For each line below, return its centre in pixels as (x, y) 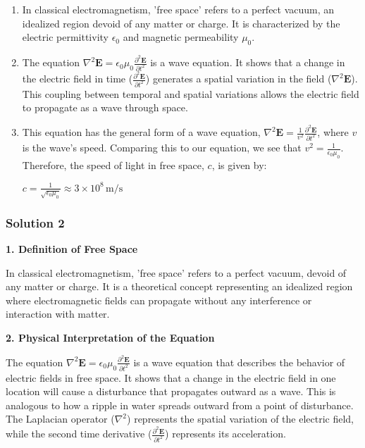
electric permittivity (65, 37)
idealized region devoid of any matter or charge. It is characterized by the (181, 23)
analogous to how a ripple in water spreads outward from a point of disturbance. (180, 405)
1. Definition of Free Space (72, 249)
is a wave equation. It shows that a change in (248, 62)
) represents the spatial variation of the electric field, (241, 419)
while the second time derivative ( (79, 434)
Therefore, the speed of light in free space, (113, 164)
